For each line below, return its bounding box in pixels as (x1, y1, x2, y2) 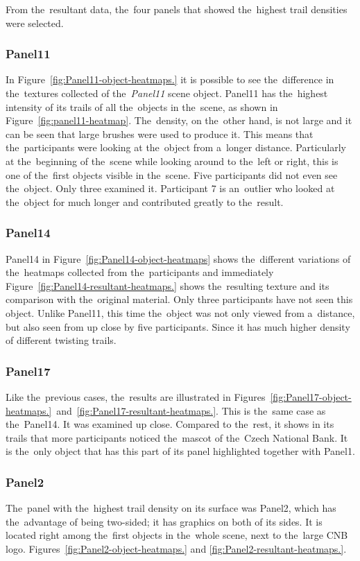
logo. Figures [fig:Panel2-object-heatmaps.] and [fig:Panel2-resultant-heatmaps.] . (6, 541, 347, 555)
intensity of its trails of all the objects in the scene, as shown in (6, 99, 278, 114)
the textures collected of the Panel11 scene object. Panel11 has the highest (6, 86, 328, 100)
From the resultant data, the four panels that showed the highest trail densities (6, 2, 348, 16)
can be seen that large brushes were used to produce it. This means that (6, 126, 314, 141)
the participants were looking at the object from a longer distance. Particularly (6, 140, 347, 155)
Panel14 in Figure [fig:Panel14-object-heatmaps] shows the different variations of (6, 251, 351, 266)
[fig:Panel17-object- (270, 389, 352, 404)
